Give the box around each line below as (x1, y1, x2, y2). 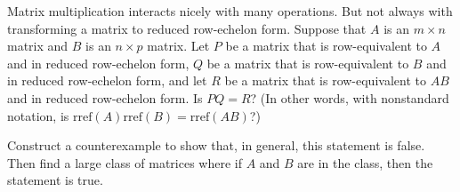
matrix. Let (147, 36, 210, 55)
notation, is (7, 106, 69, 124)
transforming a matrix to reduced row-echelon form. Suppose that (7, 19, 367, 37)
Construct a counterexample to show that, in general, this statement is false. (7, 136, 425, 155)
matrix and (7, 36, 69, 55)
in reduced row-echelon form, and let (7, 71, 207, 90)
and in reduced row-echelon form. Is (7, 88, 203, 107)
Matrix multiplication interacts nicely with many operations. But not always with (7, 2, 453, 20)
